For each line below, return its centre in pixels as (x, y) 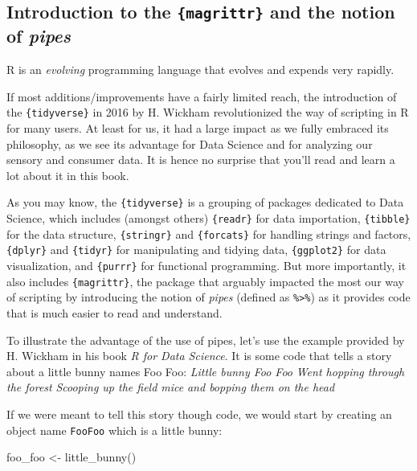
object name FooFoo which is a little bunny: (114, 430)
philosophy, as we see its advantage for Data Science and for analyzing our (190, 143)
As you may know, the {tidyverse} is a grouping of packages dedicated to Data (205, 202)
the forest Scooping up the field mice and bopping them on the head (171, 387)
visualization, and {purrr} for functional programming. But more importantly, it (206, 266)
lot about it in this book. (68, 175)
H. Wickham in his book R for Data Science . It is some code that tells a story (199, 356)
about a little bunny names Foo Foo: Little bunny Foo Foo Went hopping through (206, 371)
